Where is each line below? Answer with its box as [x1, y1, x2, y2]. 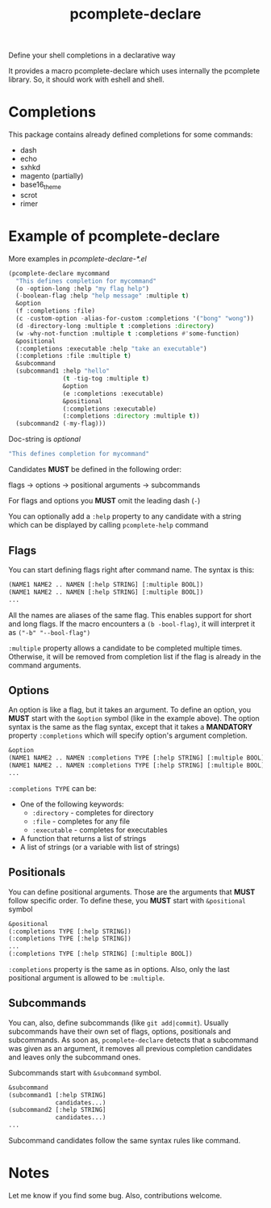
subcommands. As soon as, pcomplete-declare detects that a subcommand [8, 1035, 259, 1045]
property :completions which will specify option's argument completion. [8, 730, 248, 740]
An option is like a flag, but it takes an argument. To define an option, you [8, 705, 252, 715]
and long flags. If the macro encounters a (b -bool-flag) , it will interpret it [8, 619, 256, 629]
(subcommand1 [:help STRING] [8, 1091, 106, 1099]
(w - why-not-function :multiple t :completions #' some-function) [15, 329, 240, 338]
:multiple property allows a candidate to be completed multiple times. [8, 643, 243, 653]
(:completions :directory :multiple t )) [62, 412, 200, 420]
